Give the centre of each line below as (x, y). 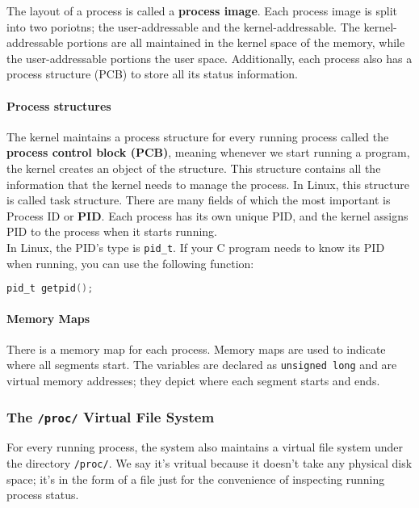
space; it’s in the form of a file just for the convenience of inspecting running (196, 479)
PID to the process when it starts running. (112, 231)
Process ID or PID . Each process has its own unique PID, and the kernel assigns (207, 215)
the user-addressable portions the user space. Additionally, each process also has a (209, 58)
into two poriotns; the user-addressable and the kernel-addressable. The (183, 26)
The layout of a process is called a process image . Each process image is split (202, 10)
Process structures (59, 105)
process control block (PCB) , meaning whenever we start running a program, (208, 152)
